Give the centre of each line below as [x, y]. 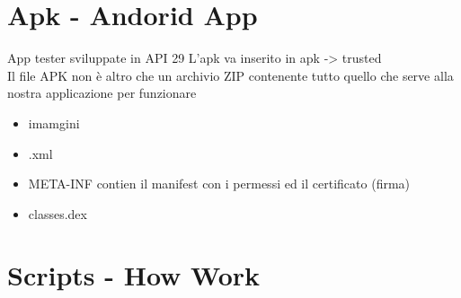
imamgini [54, 123]
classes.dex [58, 213]
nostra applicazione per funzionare [102, 93]
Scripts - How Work [134, 275]
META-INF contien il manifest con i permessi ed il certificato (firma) [219, 184]
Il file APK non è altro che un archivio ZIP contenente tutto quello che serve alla [230, 75]
